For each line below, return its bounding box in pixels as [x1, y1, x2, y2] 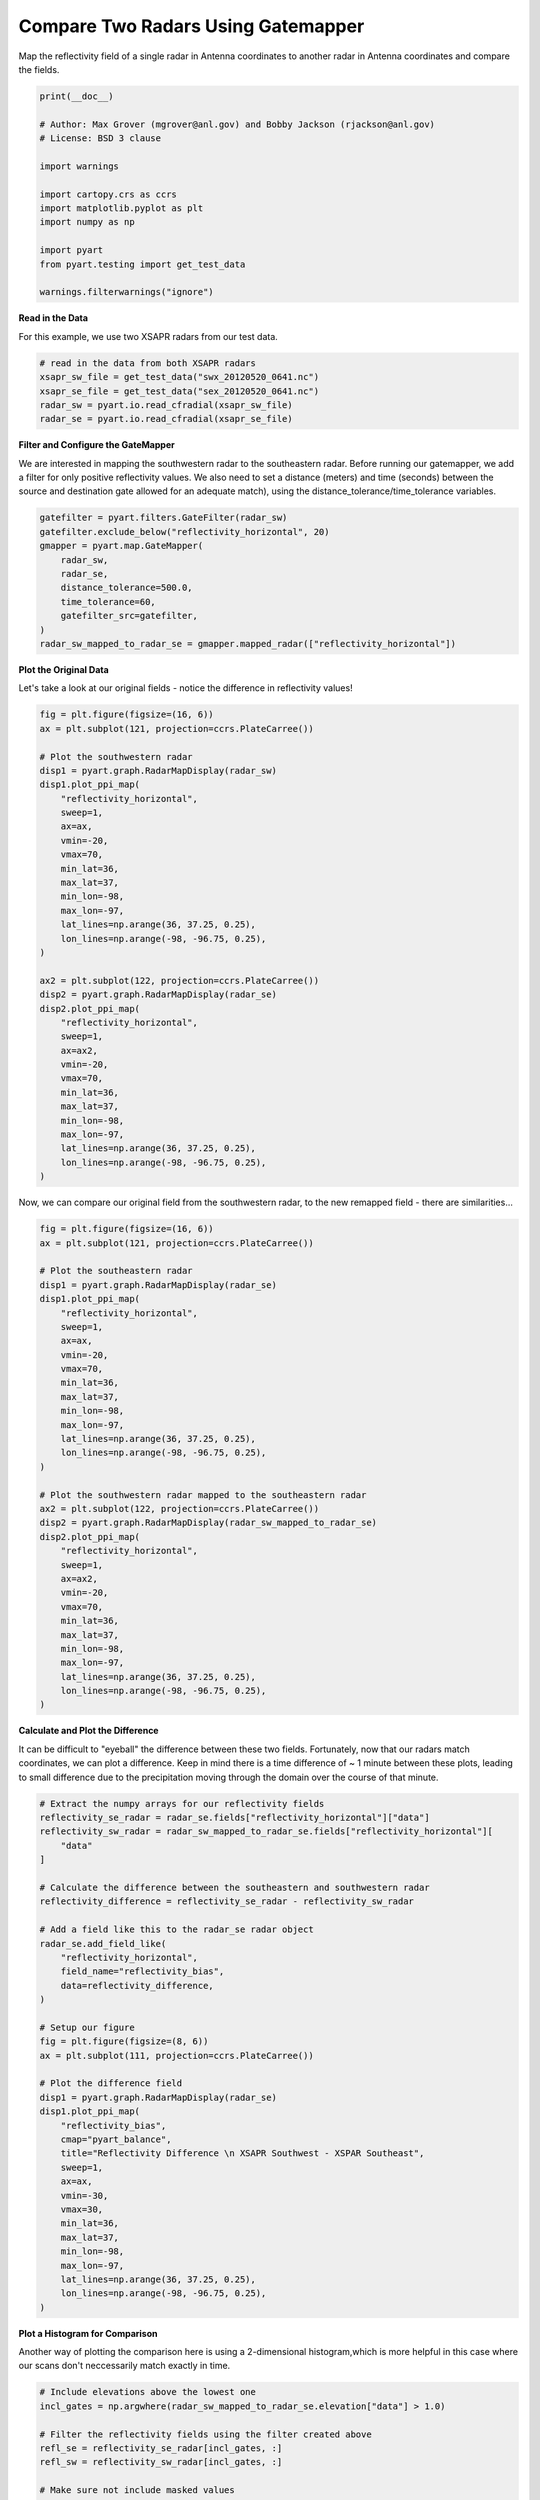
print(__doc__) [39, 90, 114, 102]
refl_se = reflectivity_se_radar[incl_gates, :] [39, 2442, 283, 2454]
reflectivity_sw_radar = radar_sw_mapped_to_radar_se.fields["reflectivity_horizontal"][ [39, 1826, 494, 1837]
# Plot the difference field [39, 2078, 183, 2089]
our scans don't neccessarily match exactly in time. [18, 2360, 231, 2372]
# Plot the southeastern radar [39, 1265, 194, 1277]
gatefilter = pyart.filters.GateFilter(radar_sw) [39, 512, 288, 524]
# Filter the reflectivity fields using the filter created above [39, 2428, 372, 2440]
